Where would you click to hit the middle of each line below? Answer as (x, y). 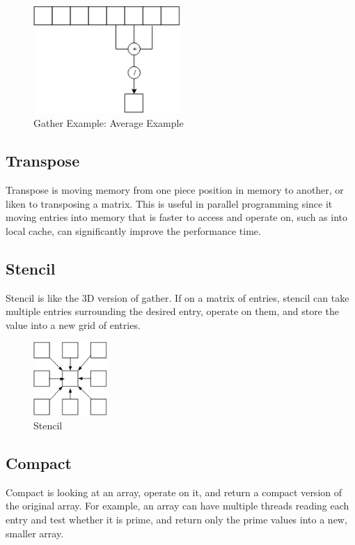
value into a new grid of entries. (73, 324)
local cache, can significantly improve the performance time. (133, 230)
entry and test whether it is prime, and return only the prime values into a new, (176, 519)
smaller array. (35, 533)
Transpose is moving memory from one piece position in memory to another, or (175, 190)
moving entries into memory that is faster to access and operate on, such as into (177, 217)
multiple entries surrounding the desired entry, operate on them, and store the (172, 311)
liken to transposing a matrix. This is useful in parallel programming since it (169, 203)
